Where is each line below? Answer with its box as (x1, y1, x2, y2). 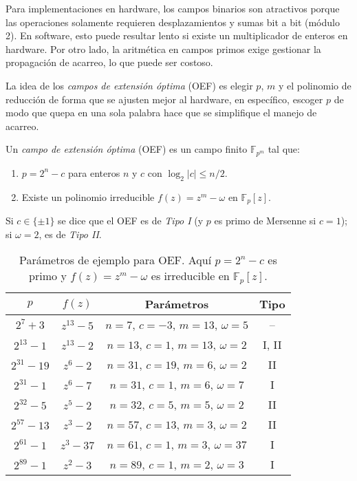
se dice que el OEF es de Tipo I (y (58, 213, 204, 228)
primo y (29, 268, 67, 284)
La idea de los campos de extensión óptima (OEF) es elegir (6, 78, 253, 92)
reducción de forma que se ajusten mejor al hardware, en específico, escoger (6, 92, 323, 106)
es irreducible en (151, 268, 230, 284)
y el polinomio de (278, 78, 351, 92)
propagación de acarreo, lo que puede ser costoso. (6, 55, 213, 70)
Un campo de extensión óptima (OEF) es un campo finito (6, 142, 248, 156)
